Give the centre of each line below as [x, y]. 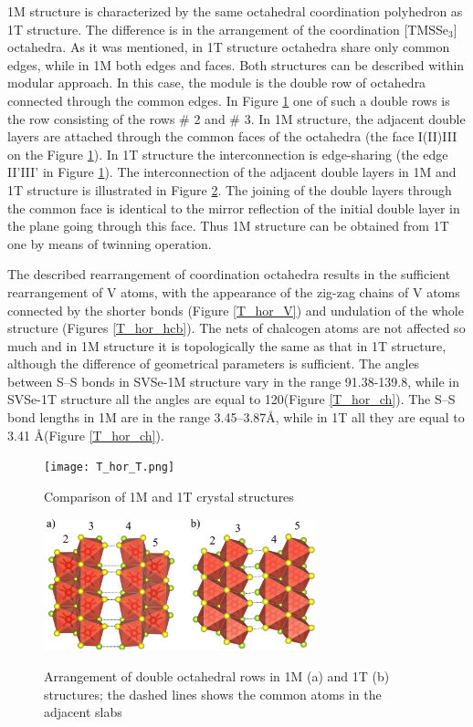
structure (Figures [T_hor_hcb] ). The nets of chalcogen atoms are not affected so [236, 328]
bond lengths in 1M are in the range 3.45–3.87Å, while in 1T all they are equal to [236, 417]
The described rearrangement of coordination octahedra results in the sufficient [229, 274]
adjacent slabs [83, 712]
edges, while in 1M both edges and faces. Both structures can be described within [236, 64]
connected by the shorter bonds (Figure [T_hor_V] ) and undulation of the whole [236, 310]
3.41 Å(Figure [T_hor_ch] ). [86, 435]
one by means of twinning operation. [110, 243]
